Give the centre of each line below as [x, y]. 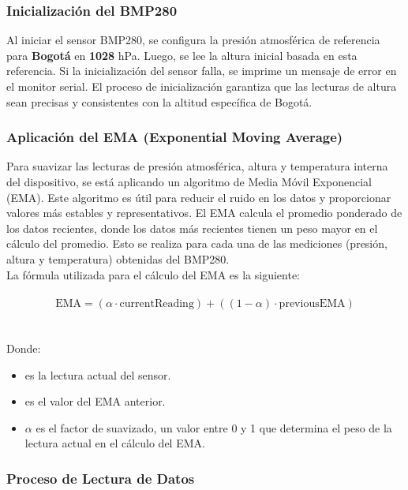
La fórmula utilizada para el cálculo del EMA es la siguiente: [153, 274]
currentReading [157, 303]
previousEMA [312, 303]
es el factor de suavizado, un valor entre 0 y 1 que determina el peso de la [214, 427]
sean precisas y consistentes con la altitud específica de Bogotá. [159, 101]
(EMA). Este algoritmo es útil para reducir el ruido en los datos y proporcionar [199, 197]
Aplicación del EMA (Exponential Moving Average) [175, 137]
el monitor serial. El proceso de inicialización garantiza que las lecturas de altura [202, 86]
